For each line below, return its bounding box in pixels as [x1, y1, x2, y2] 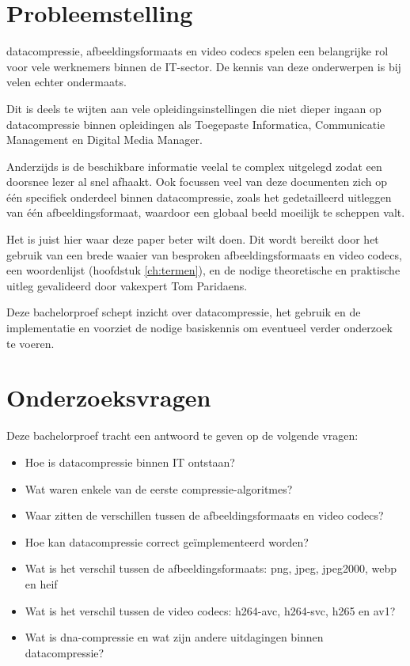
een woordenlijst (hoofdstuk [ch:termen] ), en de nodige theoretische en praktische [6, 262, 401, 278]
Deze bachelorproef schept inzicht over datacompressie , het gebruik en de [6, 304, 361, 320]
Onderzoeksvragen [6, 381, 211, 414]
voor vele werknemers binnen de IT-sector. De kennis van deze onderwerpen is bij [6, 58, 401, 74]
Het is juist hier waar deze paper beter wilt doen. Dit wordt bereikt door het [6, 231, 379, 248]
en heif [25, 575, 58, 592]
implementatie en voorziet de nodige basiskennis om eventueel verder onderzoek [6, 320, 393, 336]
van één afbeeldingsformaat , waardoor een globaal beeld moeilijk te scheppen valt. [6, 204, 405, 221]
